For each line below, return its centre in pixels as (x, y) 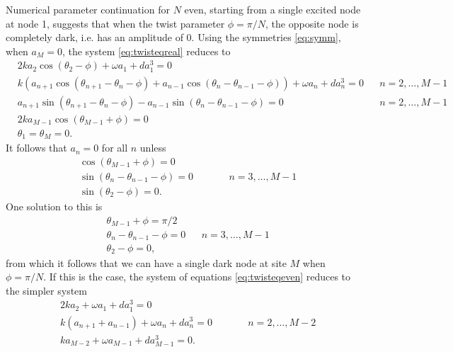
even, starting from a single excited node (273, 9)
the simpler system (46, 290)
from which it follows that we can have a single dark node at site (146, 262)
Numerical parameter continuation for (88, 9)
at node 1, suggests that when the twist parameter (115, 23)
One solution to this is (54, 206)
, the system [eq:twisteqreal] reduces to (146, 51)
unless (153, 148)
